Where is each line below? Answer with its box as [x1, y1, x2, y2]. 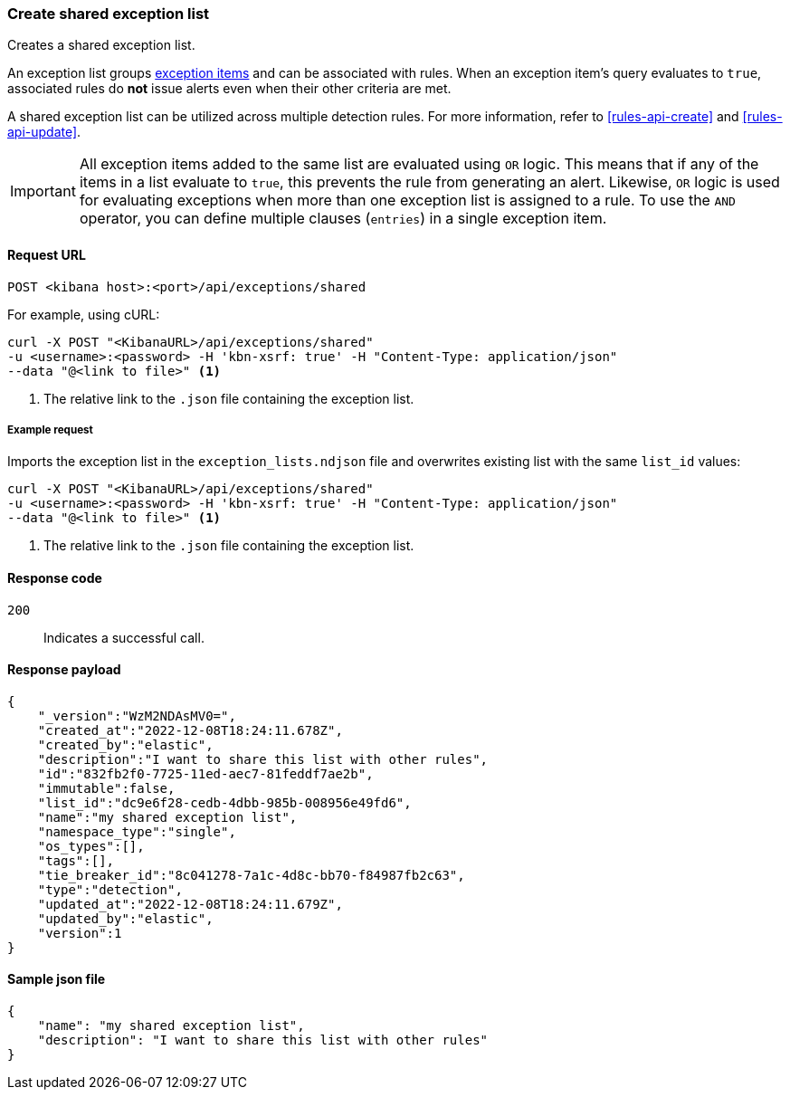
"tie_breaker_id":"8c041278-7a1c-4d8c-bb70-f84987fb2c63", [37, 867, 465, 882]
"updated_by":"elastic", [37, 911, 214, 926]
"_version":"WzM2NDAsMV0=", [37, 708, 236, 723]
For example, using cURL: [7, 306, 160, 322]
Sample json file [7, 971, 106, 987]
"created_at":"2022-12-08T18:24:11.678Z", [37, 722, 343, 738]
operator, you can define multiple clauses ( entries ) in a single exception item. [79, 209, 607, 228]
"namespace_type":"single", [37, 824, 236, 839]
